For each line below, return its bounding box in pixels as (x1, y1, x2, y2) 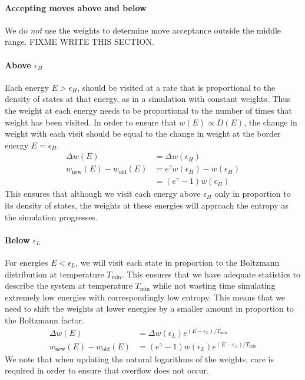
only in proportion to (214, 187, 291, 200)
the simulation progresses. (5, 210, 98, 223)
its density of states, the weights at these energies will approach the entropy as (5, 199, 289, 212)
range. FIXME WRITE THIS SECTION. (5, 35, 154, 48)
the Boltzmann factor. (5, 313, 84, 326)
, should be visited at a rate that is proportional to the (77, 81, 276, 93)
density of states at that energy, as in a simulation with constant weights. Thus (5, 92, 291, 105)
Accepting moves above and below (5, 1, 147, 14)
